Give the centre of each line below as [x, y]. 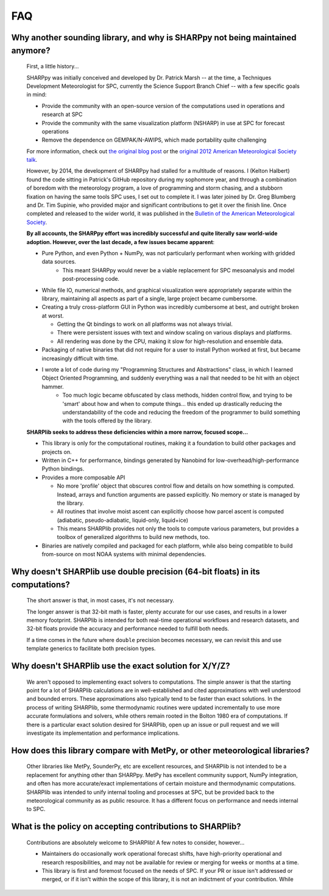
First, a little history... [53, 67]
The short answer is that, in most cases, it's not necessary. [101, 601]
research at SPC [62, 114]
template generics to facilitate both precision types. [91, 649]
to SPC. [36, 809]
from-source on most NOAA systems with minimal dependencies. [124, 554]
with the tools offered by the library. [107, 421]
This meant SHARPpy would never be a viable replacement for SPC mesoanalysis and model [179, 270]
